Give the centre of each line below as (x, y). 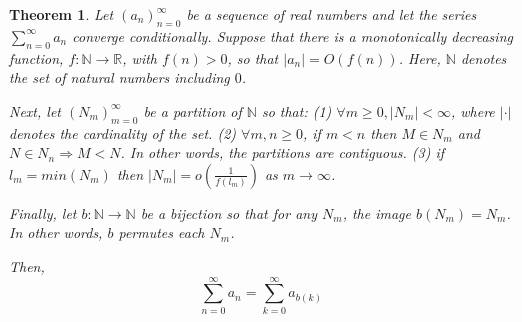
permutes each (161, 232)
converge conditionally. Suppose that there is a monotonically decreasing (292, 35)
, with (140, 57)
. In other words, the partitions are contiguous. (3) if (282, 152)
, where (472, 110)
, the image (376, 212)
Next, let (35, 110)
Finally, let (43, 212)
